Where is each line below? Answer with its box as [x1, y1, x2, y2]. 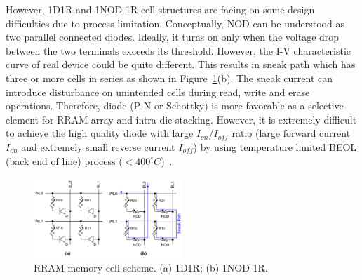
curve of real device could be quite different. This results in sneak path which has [6, 57, 356, 72]
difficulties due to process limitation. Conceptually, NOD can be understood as [6, 15, 344, 30]
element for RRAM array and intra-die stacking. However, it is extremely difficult [6, 112, 357, 126]
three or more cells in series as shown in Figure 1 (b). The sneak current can [6, 70, 333, 85]
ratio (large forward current [232, 126, 351, 140]
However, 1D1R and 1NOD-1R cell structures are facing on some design [6, 2, 315, 16]
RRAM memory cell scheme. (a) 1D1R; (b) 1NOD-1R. [34, 260, 268, 275]
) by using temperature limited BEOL [193, 139, 357, 154]
